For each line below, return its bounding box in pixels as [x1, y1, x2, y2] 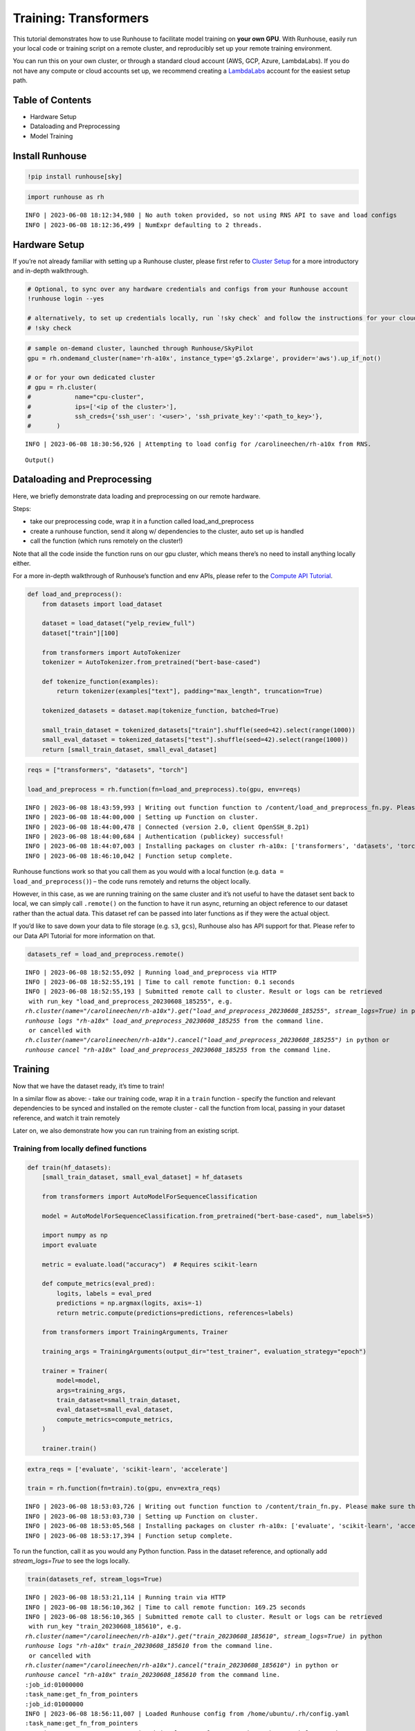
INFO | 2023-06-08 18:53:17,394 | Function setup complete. [25, 1532, 233, 1540]
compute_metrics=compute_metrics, [56, 1415, 174, 1423]
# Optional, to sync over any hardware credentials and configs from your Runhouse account [27, 285, 349, 294]
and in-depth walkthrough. [12, 267, 89, 275]
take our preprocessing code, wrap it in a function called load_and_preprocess [30, 517, 255, 526]
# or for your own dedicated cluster [27, 374, 156, 382]
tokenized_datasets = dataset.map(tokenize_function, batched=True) [41, 706, 279, 715]
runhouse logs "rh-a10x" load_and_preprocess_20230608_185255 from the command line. [25, 1016, 324, 1025]
